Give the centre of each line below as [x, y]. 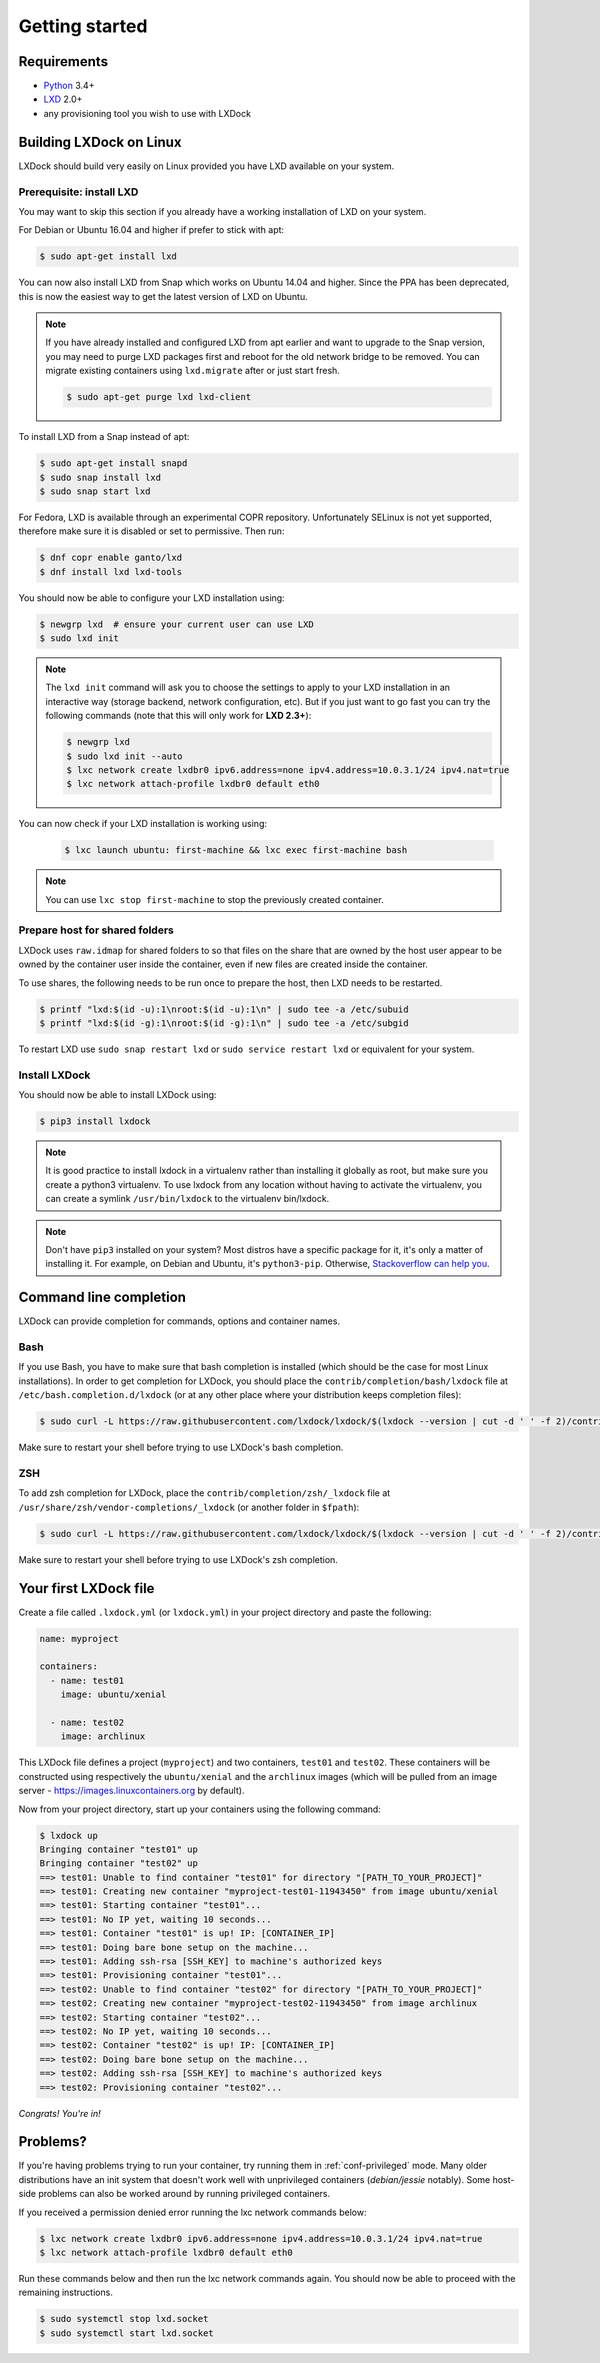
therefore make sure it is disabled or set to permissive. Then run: [151, 531]
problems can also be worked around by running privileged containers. [184, 2194]
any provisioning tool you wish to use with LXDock [147, 113]
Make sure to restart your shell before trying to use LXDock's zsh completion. [178, 1559]
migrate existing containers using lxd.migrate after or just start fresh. [192, 371]
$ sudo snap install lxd [100, 477]
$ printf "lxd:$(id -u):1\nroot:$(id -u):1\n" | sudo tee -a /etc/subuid [224, 1009]
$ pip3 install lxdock [95, 1121]
